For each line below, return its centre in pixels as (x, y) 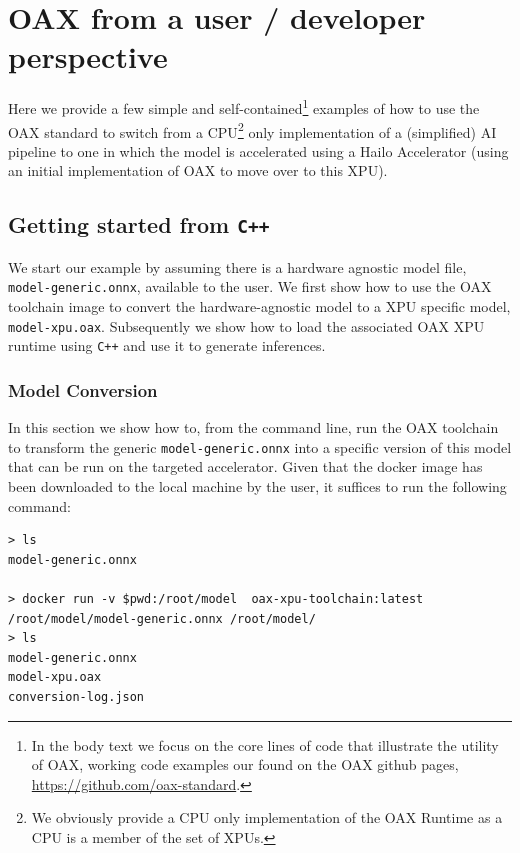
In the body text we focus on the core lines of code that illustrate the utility (265, 744)
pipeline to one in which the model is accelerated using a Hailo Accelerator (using (258, 150)
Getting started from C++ (139, 224)
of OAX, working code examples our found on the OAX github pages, (245, 764)
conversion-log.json (76, 696)
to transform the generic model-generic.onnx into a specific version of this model (260, 446)
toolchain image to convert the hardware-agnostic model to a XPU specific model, (259, 306)
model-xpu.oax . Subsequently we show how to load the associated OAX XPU (246, 325)
